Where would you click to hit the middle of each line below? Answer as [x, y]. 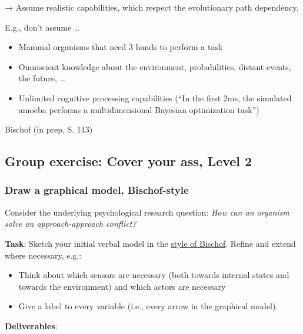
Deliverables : [31, 325]
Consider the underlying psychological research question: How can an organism [147, 212]
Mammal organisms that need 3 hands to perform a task [121, 47]
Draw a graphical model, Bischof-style [97, 190]
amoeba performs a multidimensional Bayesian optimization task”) [139, 109]
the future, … [42, 78]
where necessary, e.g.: [43, 255]
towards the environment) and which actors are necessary [122, 286]
